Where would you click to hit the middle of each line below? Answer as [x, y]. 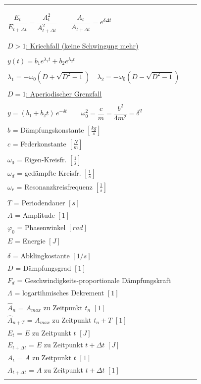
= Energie [30, 240]
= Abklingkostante [41, 256]
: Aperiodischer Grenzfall [64, 94]
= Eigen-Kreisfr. [42, 160]
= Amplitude [35, 215]
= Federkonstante [39, 143]
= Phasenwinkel [41, 227]
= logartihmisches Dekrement [59, 292]
